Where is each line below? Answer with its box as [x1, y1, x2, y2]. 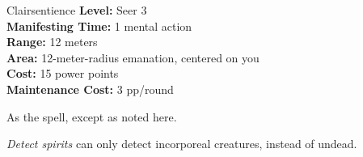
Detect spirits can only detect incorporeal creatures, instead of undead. [6, 135, 357, 152]
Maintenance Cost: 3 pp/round [6, 80, 174, 97]
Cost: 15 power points [6, 65, 119, 82]
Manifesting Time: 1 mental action [6, 17, 192, 34]
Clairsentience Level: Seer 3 [6, 2, 147, 18]
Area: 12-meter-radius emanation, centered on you [6, 49, 260, 66]
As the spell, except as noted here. [6, 108, 177, 125]
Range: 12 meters [6, 33, 98, 50]
